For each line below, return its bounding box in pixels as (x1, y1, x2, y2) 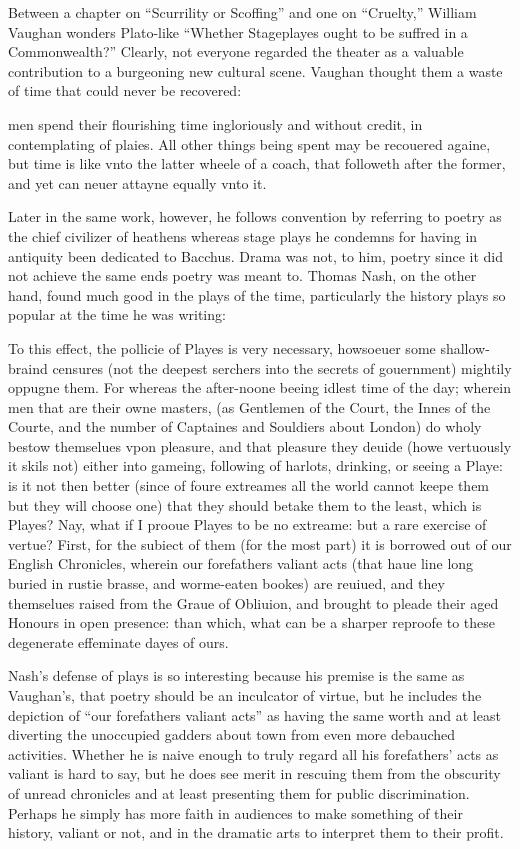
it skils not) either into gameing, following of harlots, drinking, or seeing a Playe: (8, 455, 503, 476)
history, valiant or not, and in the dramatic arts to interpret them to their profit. (8, 822, 504, 843)
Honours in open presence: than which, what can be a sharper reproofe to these (8, 612, 496, 633)
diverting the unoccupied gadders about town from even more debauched (8, 724, 456, 745)
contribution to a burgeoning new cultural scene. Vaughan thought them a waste (8, 60, 503, 81)
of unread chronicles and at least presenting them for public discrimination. (8, 782, 470, 803)
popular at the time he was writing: (8, 304, 226, 325)
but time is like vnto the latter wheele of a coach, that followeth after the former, (8, 153, 506, 174)
